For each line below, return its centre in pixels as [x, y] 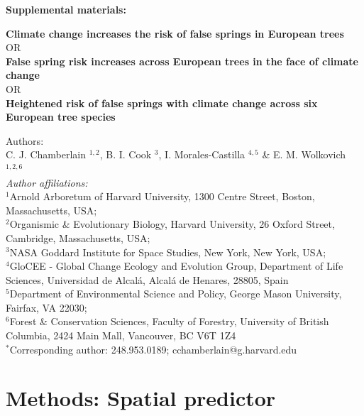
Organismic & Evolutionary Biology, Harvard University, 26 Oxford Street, [172, 224]
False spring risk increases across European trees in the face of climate [182, 61]
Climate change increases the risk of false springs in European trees [175, 33]
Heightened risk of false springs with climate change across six [162, 103]
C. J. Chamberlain [46, 154]
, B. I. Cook [126, 154]
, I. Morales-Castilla [202, 154]
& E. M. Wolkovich [304, 154]
